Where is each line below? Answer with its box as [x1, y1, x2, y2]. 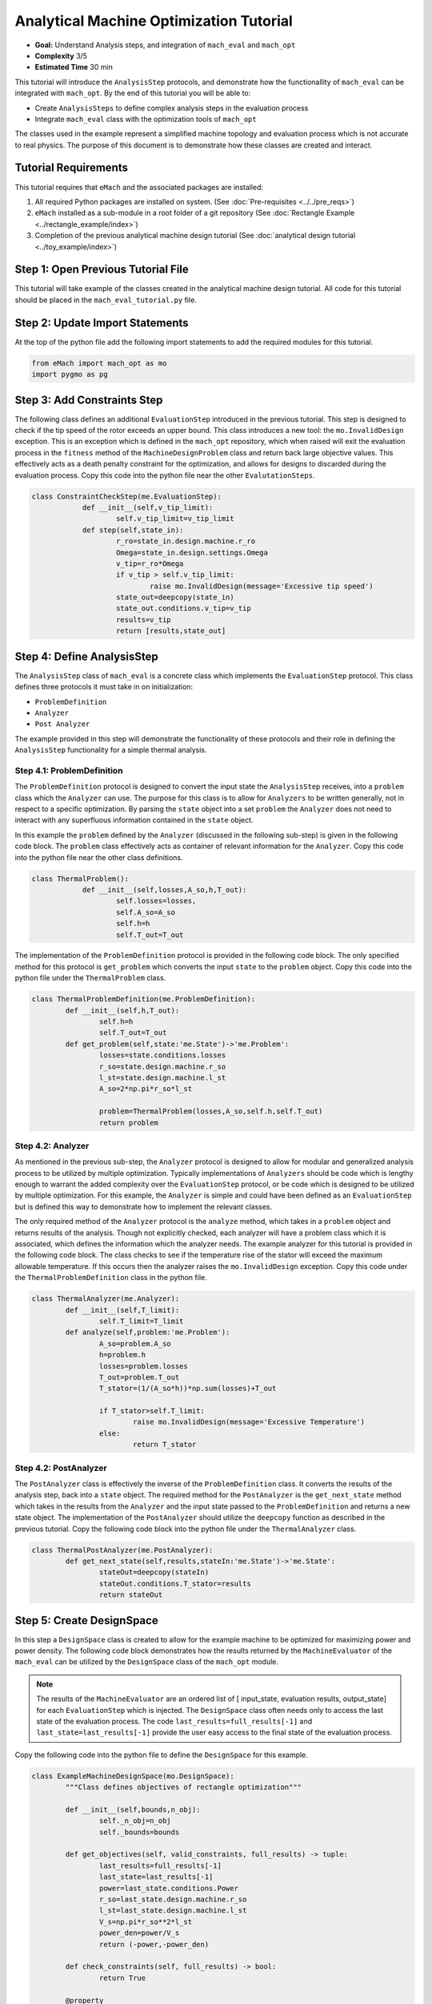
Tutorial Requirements [14, 161, 128, 175]
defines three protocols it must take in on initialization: [14, 682, 194, 692]
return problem [98, 1118, 159, 1127]
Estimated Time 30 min [34, 63, 114, 72]
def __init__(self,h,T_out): [65, 1006, 180, 1015]
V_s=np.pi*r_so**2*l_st [98, 1917, 192, 1926]
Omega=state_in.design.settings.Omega [116, 547, 268, 557]
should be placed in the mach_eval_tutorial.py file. [14, 295, 198, 305]
